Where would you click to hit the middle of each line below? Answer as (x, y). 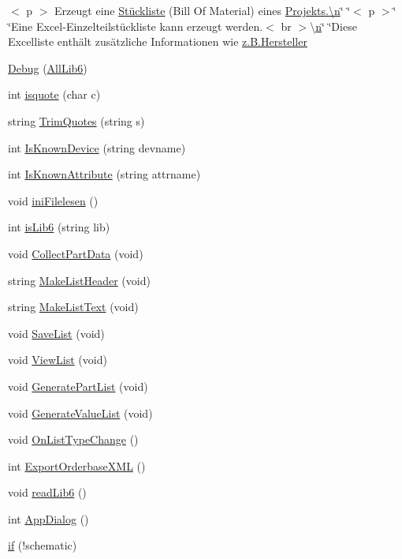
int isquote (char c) (54, 94)
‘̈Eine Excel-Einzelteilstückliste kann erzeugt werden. (136, 26)
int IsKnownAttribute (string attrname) (104, 174)
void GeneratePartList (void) (78, 386)
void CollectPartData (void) (76, 253)
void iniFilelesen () (53, 200)
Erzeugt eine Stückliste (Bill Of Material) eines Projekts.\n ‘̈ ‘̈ (203, 10)
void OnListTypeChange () (73, 439)
